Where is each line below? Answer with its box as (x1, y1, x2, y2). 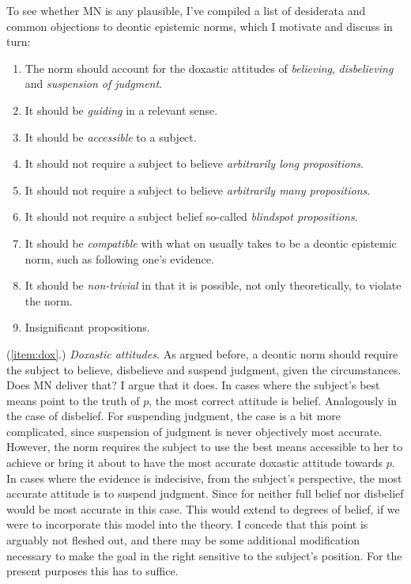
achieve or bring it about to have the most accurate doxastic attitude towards (6, 454, 383, 471)
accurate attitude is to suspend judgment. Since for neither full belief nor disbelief (6, 485, 404, 502)
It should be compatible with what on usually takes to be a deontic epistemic (25, 234, 397, 251)
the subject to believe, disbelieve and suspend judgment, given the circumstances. (6, 361, 402, 377)
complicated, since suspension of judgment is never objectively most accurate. (6, 423, 383, 439)
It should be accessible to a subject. (25, 128, 197, 145)
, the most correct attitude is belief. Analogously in (149, 392, 397, 408)
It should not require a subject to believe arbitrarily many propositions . (25, 181, 371, 198)
